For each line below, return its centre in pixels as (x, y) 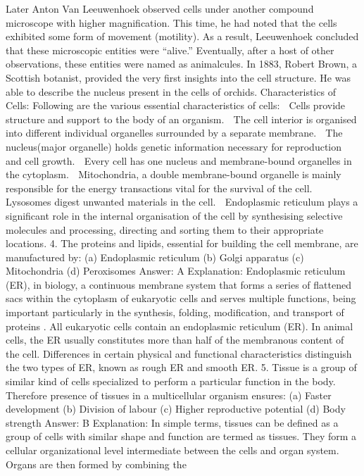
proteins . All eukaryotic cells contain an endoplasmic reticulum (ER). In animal (180, 326)
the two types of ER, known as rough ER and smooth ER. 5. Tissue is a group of (181, 367)
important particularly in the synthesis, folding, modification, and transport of (175, 312)
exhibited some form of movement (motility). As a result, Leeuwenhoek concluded (182, 36)
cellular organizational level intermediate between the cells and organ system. (172, 450)
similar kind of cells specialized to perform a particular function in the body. (171, 381)
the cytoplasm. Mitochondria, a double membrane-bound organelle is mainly (174, 174)
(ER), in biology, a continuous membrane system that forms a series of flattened (178, 284)
